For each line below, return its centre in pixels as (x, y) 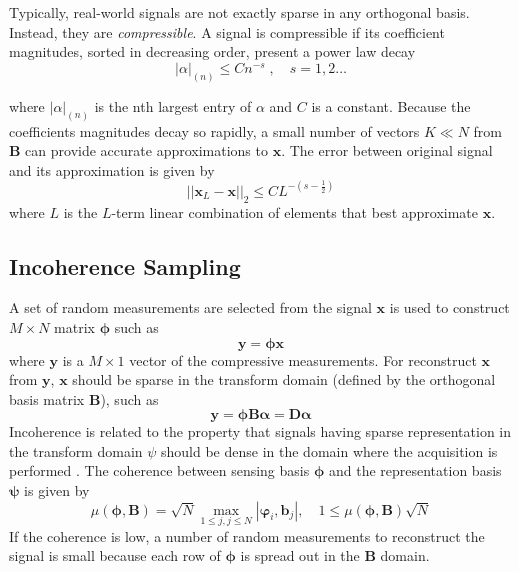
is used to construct (449, 307)
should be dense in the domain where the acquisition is (329, 450)
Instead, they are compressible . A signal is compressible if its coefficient (227, 31)
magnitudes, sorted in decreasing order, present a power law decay (212, 51)
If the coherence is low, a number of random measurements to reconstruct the (247, 535)
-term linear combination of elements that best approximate (295, 211)
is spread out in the (300, 555)
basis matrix (47, 398)
